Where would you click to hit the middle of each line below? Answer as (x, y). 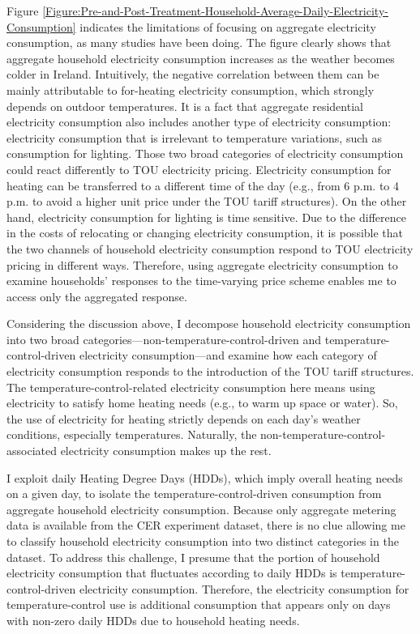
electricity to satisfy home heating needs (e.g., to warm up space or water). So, (202, 403)
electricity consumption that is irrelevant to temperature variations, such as (194, 137)
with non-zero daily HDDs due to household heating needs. (153, 620)
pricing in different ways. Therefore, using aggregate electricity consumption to (202, 264)
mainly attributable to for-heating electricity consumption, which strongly (191, 89)
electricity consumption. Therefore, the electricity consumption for (244, 588)
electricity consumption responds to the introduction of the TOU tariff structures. (210, 371)
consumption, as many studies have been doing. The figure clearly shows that (199, 43)
